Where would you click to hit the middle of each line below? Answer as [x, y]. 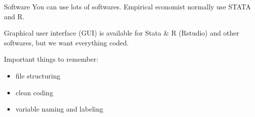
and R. [14, 16]
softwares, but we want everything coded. [66, 42]
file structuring [38, 75]
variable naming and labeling [59, 109]
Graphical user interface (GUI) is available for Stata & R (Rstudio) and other [122, 33]
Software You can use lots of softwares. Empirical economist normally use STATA [127, 6]
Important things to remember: [51, 59]
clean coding [34, 92]
